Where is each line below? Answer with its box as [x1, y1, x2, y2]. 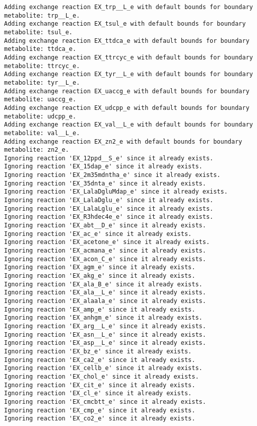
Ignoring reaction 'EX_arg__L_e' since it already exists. [4, 322, 206, 330]
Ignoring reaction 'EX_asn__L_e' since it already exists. [4, 331, 206, 338]
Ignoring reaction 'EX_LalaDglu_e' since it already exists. [4, 197, 214, 204]
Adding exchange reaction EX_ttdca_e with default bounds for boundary [4, 37, 249, 44]
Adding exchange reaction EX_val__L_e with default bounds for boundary [4, 121, 253, 129]
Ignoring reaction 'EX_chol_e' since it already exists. [4, 373, 199, 380]
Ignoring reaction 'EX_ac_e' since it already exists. [4, 230, 192, 237]
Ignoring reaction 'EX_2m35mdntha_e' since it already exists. [4, 171, 221, 179]
